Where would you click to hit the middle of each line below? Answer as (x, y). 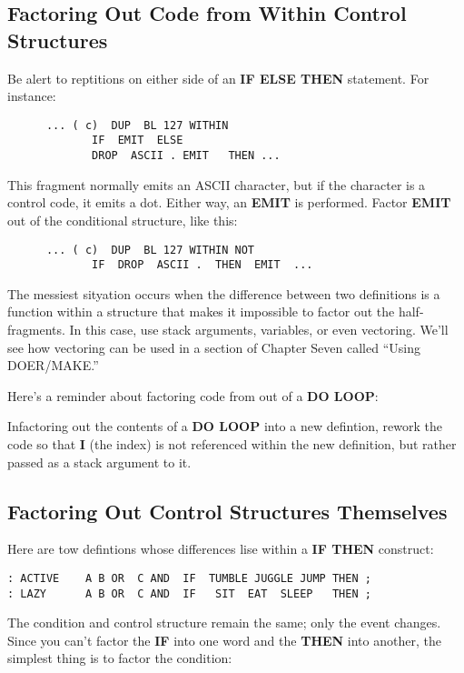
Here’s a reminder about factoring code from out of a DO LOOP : (193, 395)
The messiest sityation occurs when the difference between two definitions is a (224, 293)
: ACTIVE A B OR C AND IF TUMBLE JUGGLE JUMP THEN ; (189, 578)
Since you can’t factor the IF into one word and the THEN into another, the (224, 640)
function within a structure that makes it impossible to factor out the (201, 311)
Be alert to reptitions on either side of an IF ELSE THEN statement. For (218, 78)
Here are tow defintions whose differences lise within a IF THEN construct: (221, 549)
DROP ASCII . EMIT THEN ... (186, 156)
